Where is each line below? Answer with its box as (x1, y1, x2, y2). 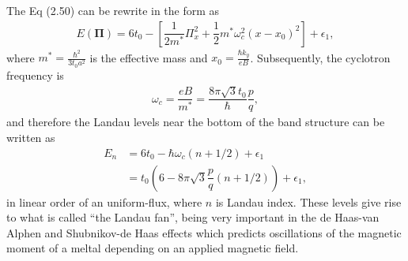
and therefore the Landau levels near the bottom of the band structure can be (6, 114, 385, 130)
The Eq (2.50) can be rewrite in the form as (6, 2, 220, 18)
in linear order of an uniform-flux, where (6, 193, 202, 210)
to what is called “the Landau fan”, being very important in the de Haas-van (6, 209, 380, 226)
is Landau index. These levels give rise (215, 193, 402, 210)
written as (6, 129, 55, 145)
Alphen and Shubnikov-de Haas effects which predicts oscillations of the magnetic (6, 224, 402, 240)
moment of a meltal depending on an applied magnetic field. (6, 240, 299, 256)
